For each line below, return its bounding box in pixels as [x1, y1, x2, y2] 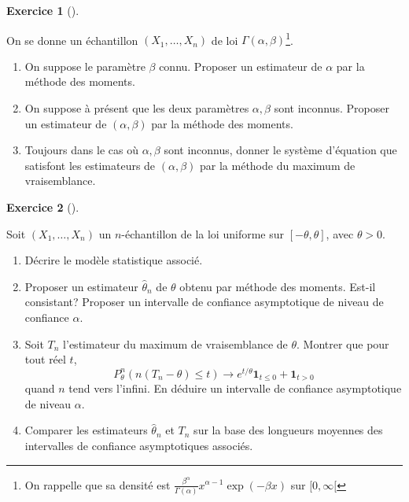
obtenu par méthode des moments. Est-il [179, 278, 376, 294]
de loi [211, 31, 238, 48]
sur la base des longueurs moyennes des [193, 422, 383, 438]
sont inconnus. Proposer [274, 100, 389, 116]
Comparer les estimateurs [24, 422, 148, 438]
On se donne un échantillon [6, 31, 138, 48]
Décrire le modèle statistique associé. [24, 252, 203, 268]
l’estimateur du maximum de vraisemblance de [63, 335, 288, 352]
